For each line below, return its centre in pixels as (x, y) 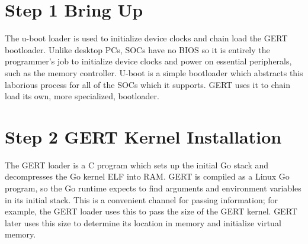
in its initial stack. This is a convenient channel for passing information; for (142, 199)
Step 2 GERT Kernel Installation (143, 136)
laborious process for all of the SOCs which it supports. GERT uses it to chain (147, 84)
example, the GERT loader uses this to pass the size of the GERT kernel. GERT (151, 211)
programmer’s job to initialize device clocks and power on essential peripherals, (148, 61)
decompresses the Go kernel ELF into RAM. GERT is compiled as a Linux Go (147, 176)
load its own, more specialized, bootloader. (82, 96)
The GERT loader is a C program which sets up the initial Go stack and (137, 165)
